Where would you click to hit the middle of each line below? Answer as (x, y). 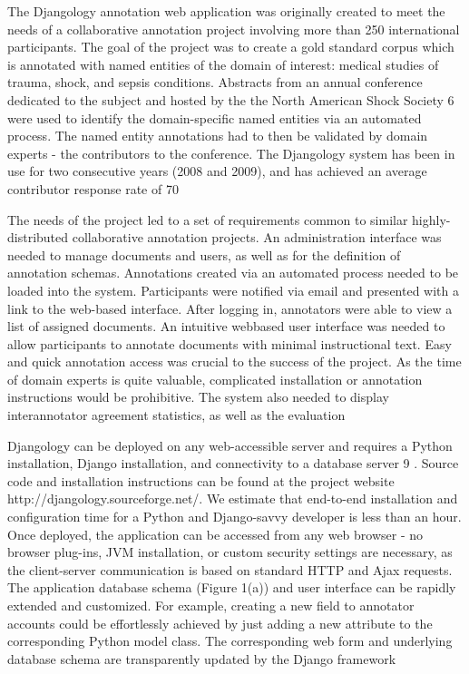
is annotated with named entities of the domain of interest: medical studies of (223, 64)
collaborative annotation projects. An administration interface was (257, 237)
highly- (431, 219)
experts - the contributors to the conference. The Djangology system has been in (231, 153)
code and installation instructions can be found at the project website (201, 480)
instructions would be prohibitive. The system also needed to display (198, 397)
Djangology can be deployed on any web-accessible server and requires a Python (230, 445)
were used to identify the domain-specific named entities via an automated (215, 117)
